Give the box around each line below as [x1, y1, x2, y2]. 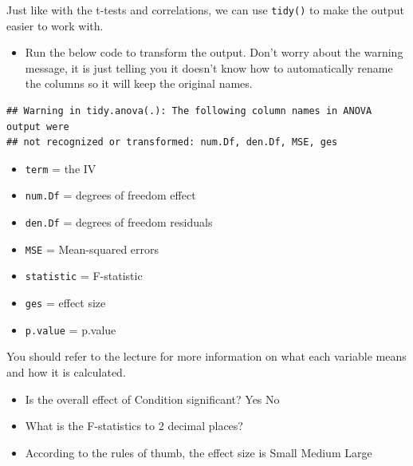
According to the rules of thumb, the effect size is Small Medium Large [25, 444, 372, 460]
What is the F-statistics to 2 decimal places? [25, 417, 243, 434]
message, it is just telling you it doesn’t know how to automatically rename [25, 59, 393, 76]
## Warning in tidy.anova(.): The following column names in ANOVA [6, 105, 372, 117]
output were [6, 120, 69, 132]
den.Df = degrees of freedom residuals [25, 214, 213, 231]
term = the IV [25, 160, 96, 176]
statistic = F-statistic [25, 267, 143, 284]
